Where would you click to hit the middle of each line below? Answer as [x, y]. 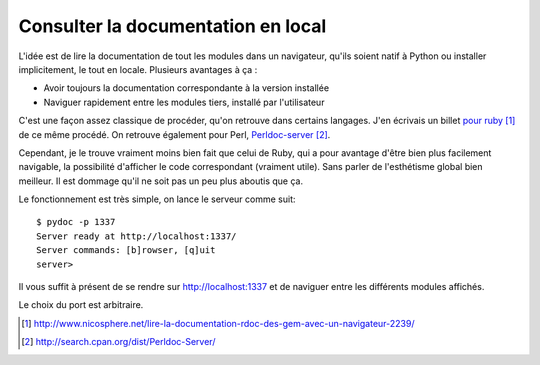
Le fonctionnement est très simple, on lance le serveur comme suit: [157, 199]
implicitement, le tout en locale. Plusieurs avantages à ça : [138, 69]
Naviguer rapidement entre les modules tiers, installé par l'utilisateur [184, 102]
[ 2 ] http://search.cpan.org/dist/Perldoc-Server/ [118, 342]
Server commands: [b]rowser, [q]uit [126, 250]
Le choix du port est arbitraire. [81, 305]
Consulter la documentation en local [172, 26]
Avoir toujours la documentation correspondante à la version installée [186, 88]
